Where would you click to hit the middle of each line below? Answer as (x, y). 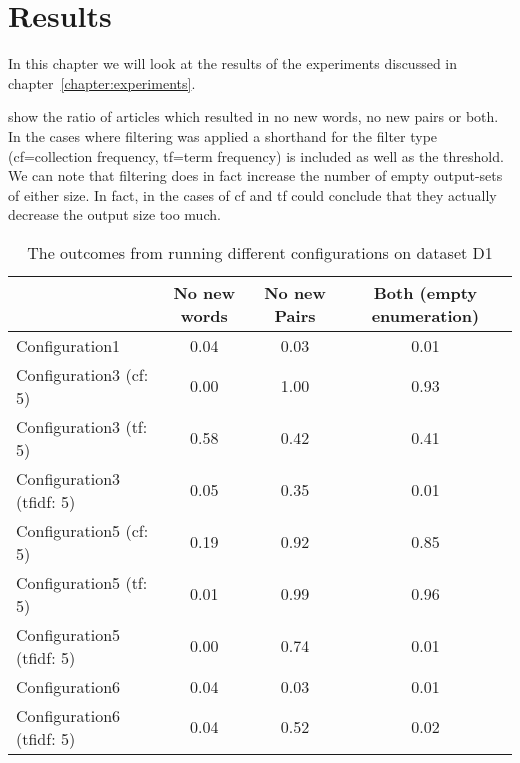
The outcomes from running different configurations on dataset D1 (260, 252)
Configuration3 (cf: (82, 374)
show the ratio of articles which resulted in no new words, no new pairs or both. (253, 116)
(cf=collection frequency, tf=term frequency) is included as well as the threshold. (256, 155)
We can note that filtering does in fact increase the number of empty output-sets (255, 175)
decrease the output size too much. (114, 214)
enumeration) (425, 315)
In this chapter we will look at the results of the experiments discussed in (233, 63)
